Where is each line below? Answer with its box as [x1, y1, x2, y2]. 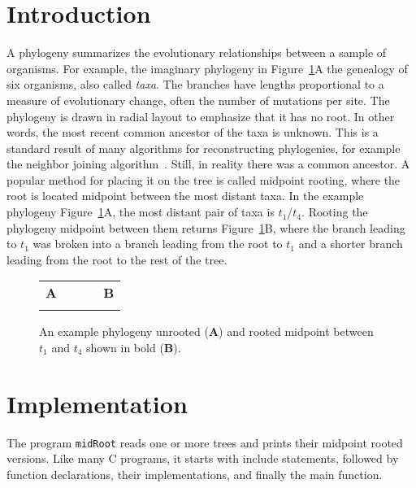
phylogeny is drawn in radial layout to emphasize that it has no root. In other [6, 107, 395, 124]
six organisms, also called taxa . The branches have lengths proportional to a [6, 76, 384, 93]
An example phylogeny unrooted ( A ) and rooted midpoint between [39, 323, 374, 340]
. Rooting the [301, 203, 368, 220]
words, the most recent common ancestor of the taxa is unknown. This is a [6, 124, 379, 141]
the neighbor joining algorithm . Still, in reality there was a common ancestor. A [6, 155, 410, 172]
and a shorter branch [298, 235, 403, 252]
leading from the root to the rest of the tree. [6, 251, 227, 268]
